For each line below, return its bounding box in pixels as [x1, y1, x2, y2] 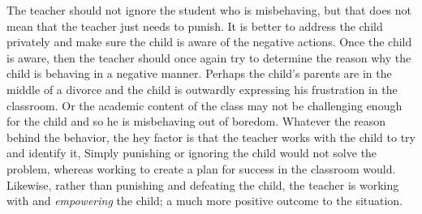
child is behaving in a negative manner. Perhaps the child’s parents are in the [6, 65, 392, 82]
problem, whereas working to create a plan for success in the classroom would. [6, 160, 396, 177]
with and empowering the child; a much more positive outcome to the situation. [6, 192, 403, 209]
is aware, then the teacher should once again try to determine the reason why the [6, 49, 411, 66]
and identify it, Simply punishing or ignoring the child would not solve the [6, 144, 377, 161]
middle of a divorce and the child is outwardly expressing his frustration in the [6, 80, 398, 97]
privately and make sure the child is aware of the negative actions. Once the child [6, 33, 412, 50]
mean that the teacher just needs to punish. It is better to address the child [6, 17, 383, 34]
